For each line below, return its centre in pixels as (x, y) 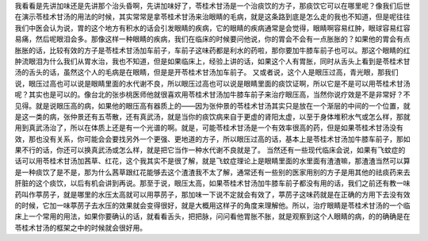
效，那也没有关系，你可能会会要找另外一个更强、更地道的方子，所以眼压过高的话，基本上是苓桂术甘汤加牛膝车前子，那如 (212, 139)
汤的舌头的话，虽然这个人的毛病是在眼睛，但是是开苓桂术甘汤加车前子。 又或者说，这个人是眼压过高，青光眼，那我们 (206, 72)
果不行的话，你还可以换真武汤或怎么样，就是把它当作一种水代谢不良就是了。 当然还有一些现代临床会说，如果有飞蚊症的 (210, 150)
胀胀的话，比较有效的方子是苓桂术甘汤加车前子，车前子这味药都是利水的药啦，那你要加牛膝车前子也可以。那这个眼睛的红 (212, 50)
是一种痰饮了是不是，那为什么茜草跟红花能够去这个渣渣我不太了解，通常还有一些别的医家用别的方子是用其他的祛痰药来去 (212, 172)
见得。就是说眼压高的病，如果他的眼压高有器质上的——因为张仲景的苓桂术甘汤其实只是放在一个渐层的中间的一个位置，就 (212, 105)
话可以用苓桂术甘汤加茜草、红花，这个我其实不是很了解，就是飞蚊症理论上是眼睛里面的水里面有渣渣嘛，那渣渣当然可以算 (212, 161)
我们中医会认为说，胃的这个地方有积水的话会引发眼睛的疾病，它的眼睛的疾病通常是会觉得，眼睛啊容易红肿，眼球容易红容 (212, 28)
